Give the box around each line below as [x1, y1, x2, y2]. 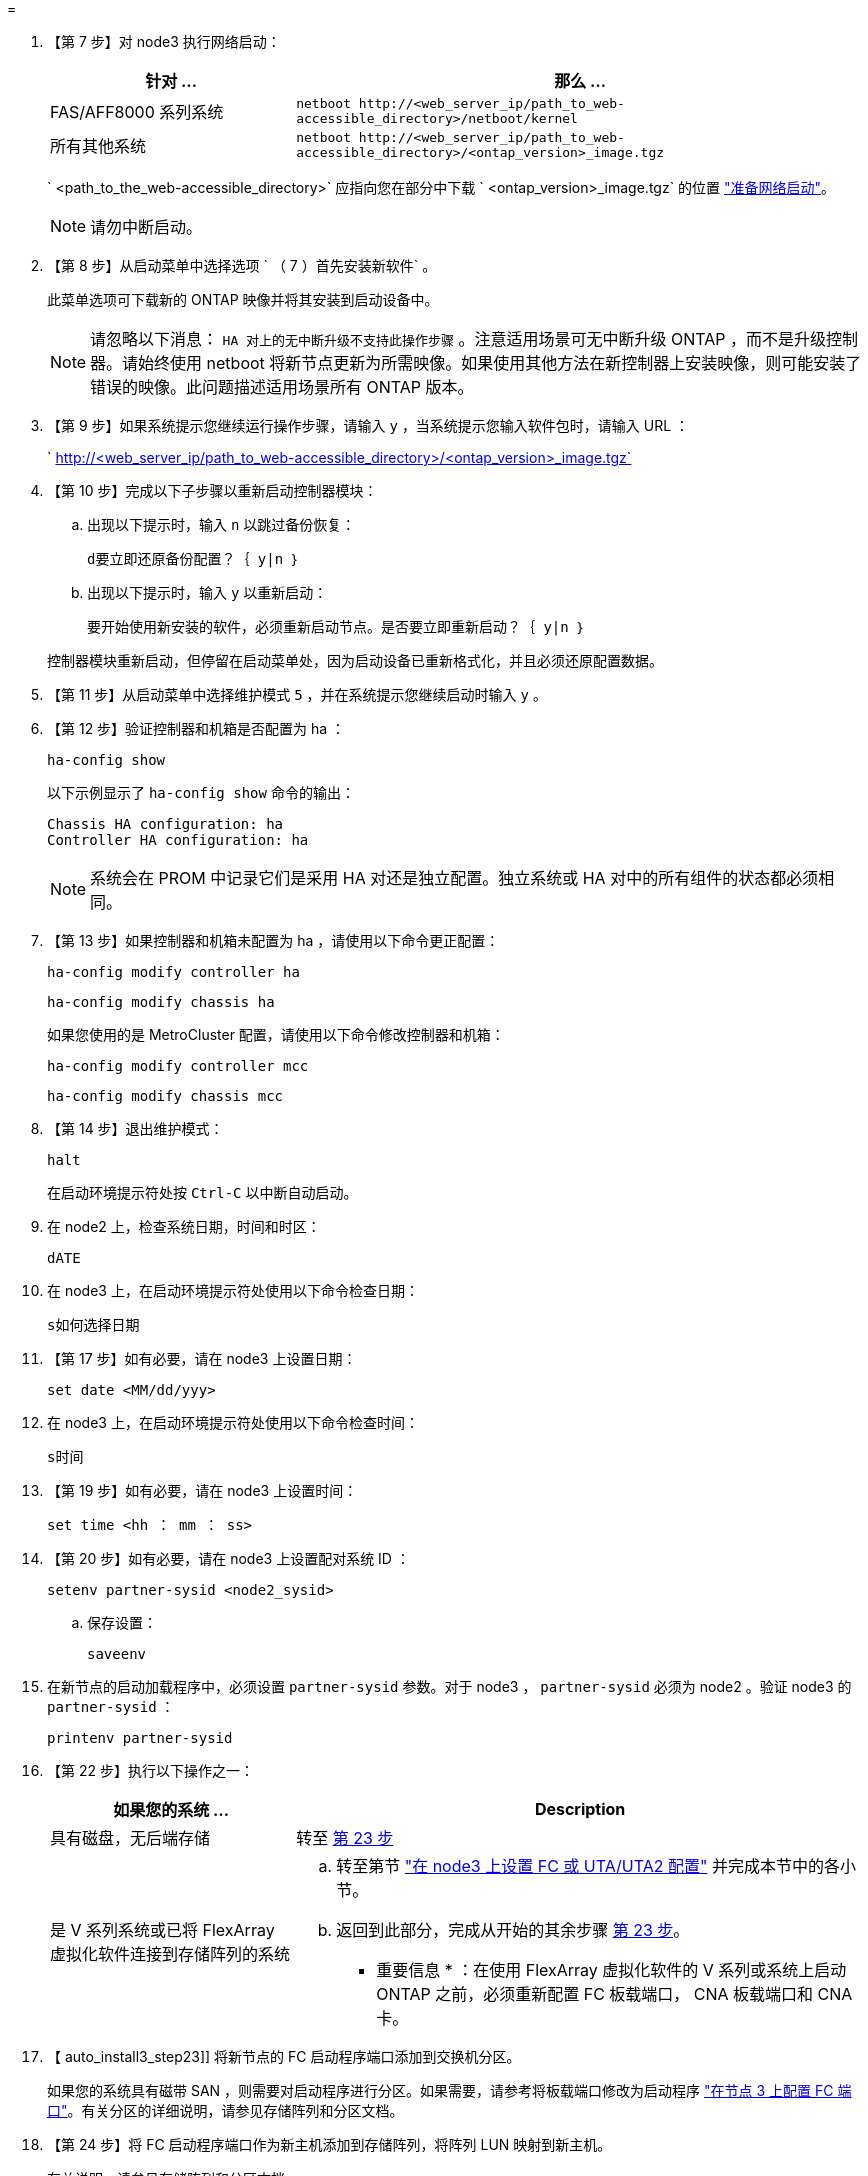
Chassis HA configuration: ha [47, 816, 284, 832]
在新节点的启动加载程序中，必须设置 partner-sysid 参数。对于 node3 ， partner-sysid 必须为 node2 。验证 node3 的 [47, 1678, 852, 1695]
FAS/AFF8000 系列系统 [50, 102, 224, 122]
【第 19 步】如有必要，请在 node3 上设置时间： [47, 1482, 358, 1499]
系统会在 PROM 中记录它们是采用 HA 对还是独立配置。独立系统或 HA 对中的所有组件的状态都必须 [90, 868, 819, 888]
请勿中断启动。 [90, 217, 203, 237]
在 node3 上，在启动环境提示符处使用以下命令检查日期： [47, 1282, 419, 1299]
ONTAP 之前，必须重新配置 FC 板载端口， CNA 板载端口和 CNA [376, 1984, 853, 2004]
